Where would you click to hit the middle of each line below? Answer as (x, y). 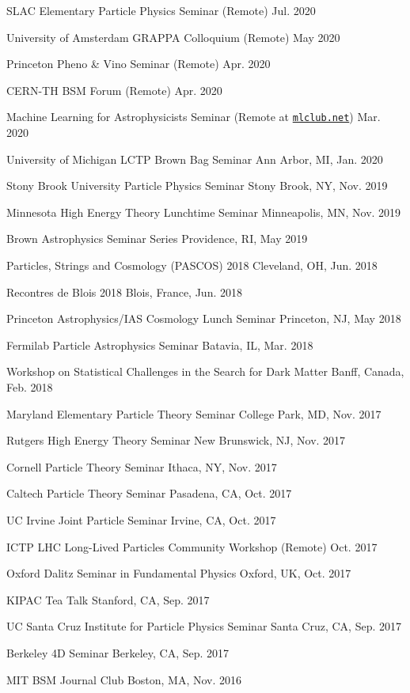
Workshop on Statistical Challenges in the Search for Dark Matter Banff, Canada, (205, 371)
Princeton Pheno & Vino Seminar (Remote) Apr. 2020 (139, 64)
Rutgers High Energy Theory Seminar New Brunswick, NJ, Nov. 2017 (176, 440)
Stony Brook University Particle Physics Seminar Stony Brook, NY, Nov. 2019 (197, 186)
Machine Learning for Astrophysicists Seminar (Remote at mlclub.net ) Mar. (194, 117)
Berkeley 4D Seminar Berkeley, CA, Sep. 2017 (118, 652)
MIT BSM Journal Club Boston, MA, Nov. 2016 (124, 679)
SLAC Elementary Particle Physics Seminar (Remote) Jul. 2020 (161, 10)
